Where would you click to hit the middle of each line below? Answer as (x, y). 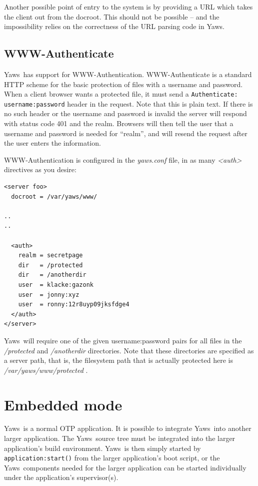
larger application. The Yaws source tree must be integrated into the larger (120, 438)
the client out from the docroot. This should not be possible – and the (112, 16)
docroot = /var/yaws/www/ (54, 196)
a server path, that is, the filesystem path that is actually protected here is (118, 360)
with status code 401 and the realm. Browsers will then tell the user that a (119, 123)
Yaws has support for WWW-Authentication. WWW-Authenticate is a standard (128, 74)
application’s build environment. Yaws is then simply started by (102, 448)
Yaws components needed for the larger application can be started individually (125, 467)
